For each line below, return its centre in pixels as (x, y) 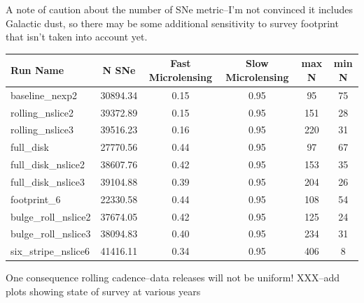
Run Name (37, 70)
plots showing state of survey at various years (103, 291)
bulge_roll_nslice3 (51, 234)
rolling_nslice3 (42, 130)
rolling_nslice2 (42, 112)
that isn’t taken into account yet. (77, 37)
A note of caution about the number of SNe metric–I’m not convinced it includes (179, 9)
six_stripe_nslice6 (50, 251)
